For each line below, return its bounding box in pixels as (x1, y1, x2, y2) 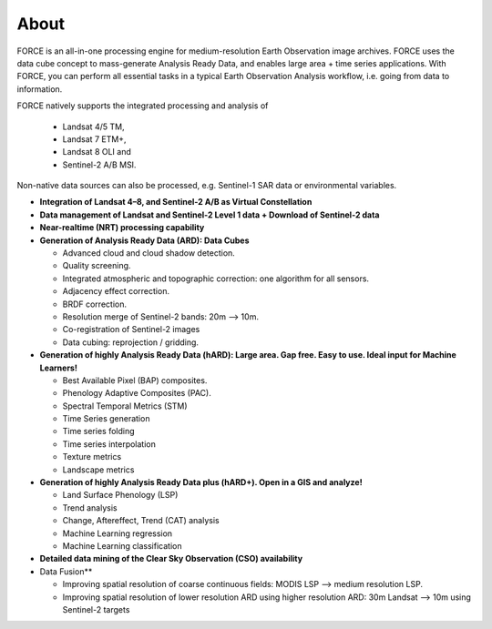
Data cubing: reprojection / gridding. (62, 337, 200, 348)
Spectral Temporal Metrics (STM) (62, 401, 188, 411)
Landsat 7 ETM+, (62, 133, 127, 145)
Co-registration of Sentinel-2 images (62, 324, 200, 335)
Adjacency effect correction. (62, 286, 170, 297)
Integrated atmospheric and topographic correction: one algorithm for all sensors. (62, 273, 369, 284)
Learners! (39, 362, 77, 373)
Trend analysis (62, 502, 118, 513)
